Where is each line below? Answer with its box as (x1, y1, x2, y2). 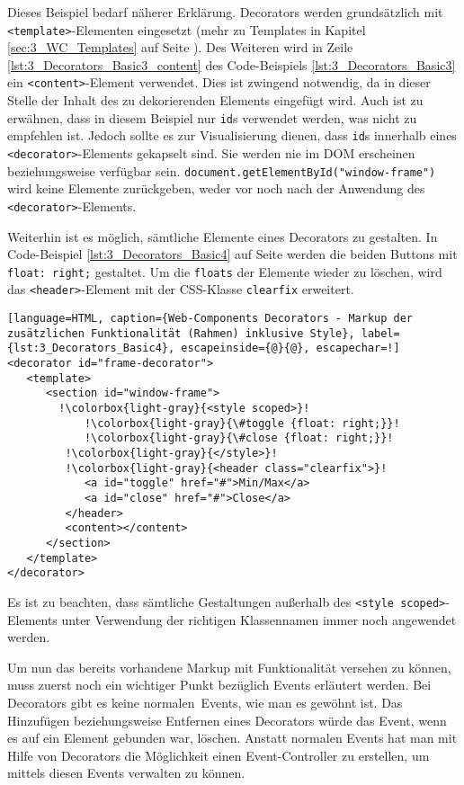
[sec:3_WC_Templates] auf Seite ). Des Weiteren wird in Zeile (7, 38, 353, 57)
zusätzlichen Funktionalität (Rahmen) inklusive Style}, (7, 326, 355, 340)
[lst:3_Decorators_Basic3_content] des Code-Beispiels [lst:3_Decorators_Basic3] (7, 55, 456, 74)
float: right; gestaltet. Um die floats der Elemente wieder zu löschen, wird (7, 262, 442, 281)
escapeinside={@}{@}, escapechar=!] (181, 342, 400, 355)
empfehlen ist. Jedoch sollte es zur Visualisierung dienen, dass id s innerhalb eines (7, 126, 457, 145)
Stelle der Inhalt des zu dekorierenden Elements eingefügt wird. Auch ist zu (7, 91, 424, 110)
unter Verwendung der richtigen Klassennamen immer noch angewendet (61, 610, 457, 629)
